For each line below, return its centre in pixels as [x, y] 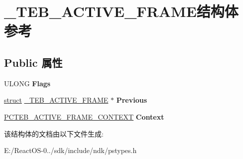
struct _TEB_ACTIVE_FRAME [56, 100]
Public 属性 [33, 62]
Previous [132, 100]
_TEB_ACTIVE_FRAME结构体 [121, 11]
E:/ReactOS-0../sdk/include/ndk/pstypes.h [70, 150]
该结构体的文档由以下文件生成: [54, 133]
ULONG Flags [27, 83]
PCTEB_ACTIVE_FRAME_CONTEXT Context [84, 116]
